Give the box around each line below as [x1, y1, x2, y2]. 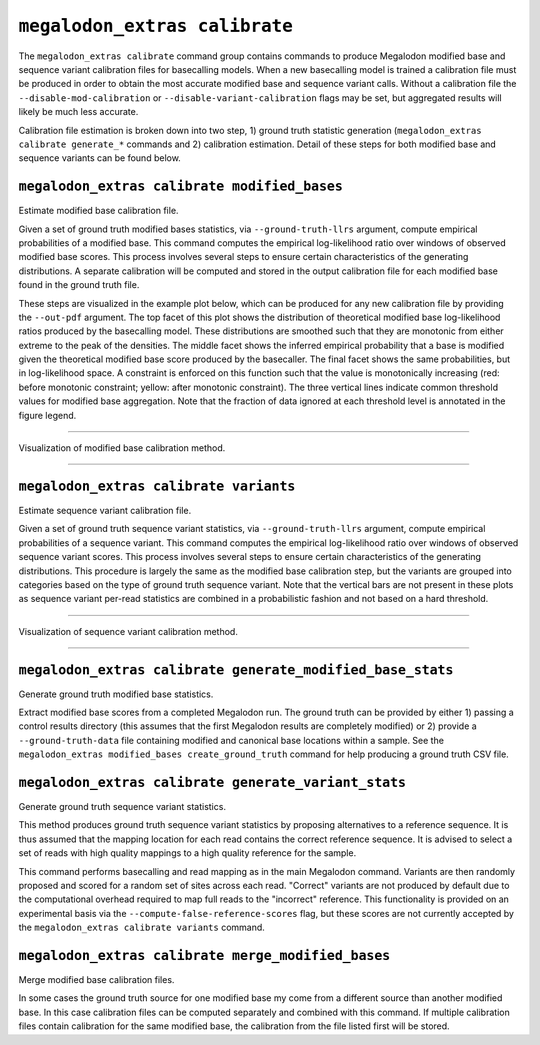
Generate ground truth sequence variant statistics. [18, 801, 227, 813]
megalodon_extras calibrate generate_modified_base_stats [18, 661, 454, 678]
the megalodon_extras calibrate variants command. [18, 921, 265, 934]
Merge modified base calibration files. [18, 974, 175, 986]
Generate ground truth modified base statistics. [18, 688, 214, 700]
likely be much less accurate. [18, 106, 139, 118]
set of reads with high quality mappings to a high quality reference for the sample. [18, 847, 357, 859]
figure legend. [18, 409, 77, 421]
